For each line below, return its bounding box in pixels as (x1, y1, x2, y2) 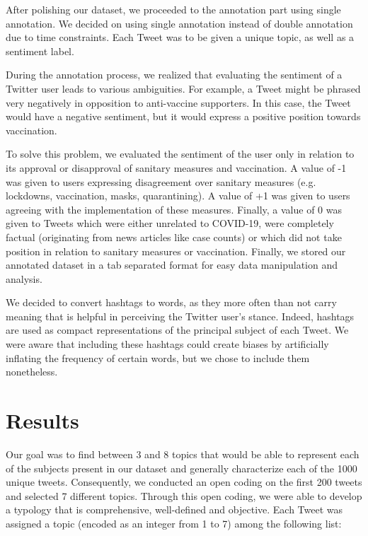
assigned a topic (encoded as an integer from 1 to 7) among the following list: (6, 515, 342, 530)
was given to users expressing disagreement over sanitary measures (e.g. (6, 174, 316, 189)
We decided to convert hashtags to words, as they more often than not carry (6, 295, 337, 310)
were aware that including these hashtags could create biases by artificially (6, 337, 329, 351)
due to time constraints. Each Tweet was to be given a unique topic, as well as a (6, 30, 355, 45)
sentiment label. (6, 43, 74, 58)
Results (6, 406, 79, 435)
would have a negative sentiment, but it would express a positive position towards (6, 109, 361, 124)
